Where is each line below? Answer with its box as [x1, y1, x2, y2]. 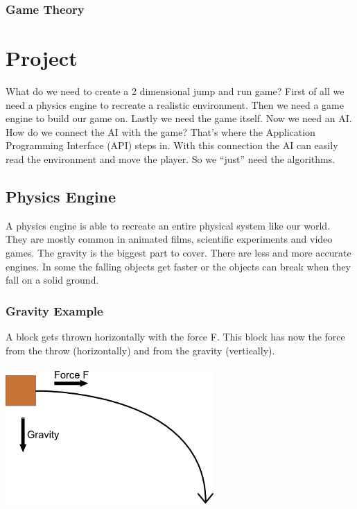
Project [6, 44, 78, 72]
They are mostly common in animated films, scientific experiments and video [6, 232, 333, 246]
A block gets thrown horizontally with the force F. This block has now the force [6, 329, 345, 343]
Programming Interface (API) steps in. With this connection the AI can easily [6, 138, 338, 153]
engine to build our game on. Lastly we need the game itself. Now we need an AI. [6, 111, 352, 126]
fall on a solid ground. [6, 273, 99, 287]
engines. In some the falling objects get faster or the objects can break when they [6, 259, 351, 273]
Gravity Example [6, 302, 103, 319]
